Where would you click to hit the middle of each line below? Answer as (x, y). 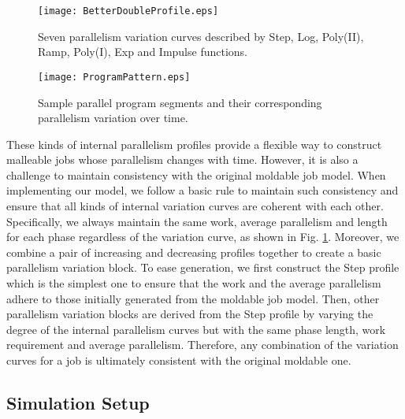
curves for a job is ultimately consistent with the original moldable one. (179, 360)
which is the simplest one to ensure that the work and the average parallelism (194, 283)
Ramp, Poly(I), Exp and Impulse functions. (143, 52)
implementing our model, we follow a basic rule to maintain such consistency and (202, 190)
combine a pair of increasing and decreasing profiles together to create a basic (194, 252)
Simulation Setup (78, 402)
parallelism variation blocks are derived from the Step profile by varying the (190, 314)
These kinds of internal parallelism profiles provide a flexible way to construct (194, 144)
